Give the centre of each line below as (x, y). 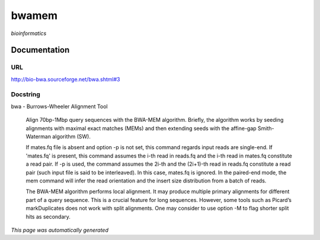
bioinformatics (29, 33)
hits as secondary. (48, 216)
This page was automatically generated (60, 230)
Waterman (39, 137)
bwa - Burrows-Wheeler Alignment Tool (59, 106)
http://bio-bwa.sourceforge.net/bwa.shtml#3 (65, 79)
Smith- (266, 128)
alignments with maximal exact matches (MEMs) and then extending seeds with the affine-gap (141, 128)
